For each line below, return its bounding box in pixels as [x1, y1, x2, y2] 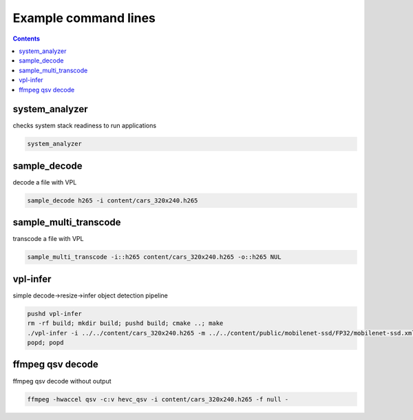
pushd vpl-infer [27, 310, 83, 317]
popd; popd [27, 339, 64, 347]
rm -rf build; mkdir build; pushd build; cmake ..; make [27, 319, 224, 327]
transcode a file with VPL [12, 235, 84, 243]
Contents [12, 34, 41, 43]
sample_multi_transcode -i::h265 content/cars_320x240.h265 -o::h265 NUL [27, 253, 282, 261]
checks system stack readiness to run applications [12, 121, 157, 130]
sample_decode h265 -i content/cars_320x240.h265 [27, 196, 198, 204]
